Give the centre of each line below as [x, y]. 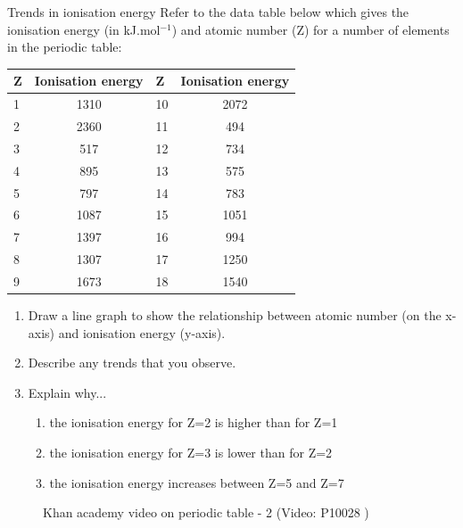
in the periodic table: [65, 47]
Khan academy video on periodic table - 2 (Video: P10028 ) [206, 512]
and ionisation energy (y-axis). [142, 332]
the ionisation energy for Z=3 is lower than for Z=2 [191, 452]
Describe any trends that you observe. [132, 363]
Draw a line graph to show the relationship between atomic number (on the [235, 314]
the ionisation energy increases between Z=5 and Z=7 [197, 482]
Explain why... [67, 392]
